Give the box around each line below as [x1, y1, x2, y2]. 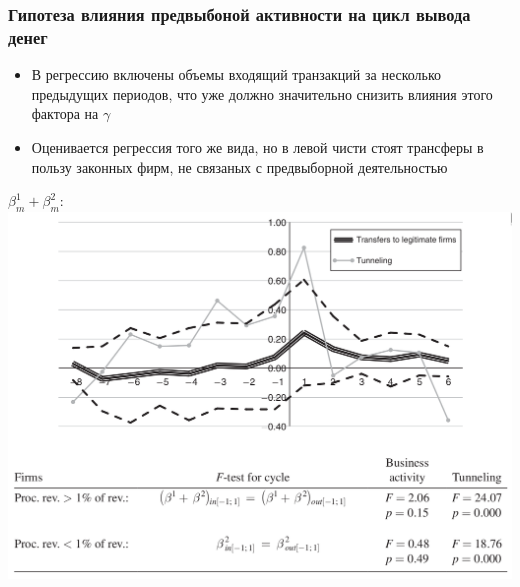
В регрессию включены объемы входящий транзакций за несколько [31, 64, 442, 85]
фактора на [31, 103, 99, 124]
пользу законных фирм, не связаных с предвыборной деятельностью [31, 156, 448, 177]
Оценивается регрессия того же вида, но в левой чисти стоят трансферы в [31, 136, 484, 157]
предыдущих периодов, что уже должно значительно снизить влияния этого [31, 83, 493, 104]
